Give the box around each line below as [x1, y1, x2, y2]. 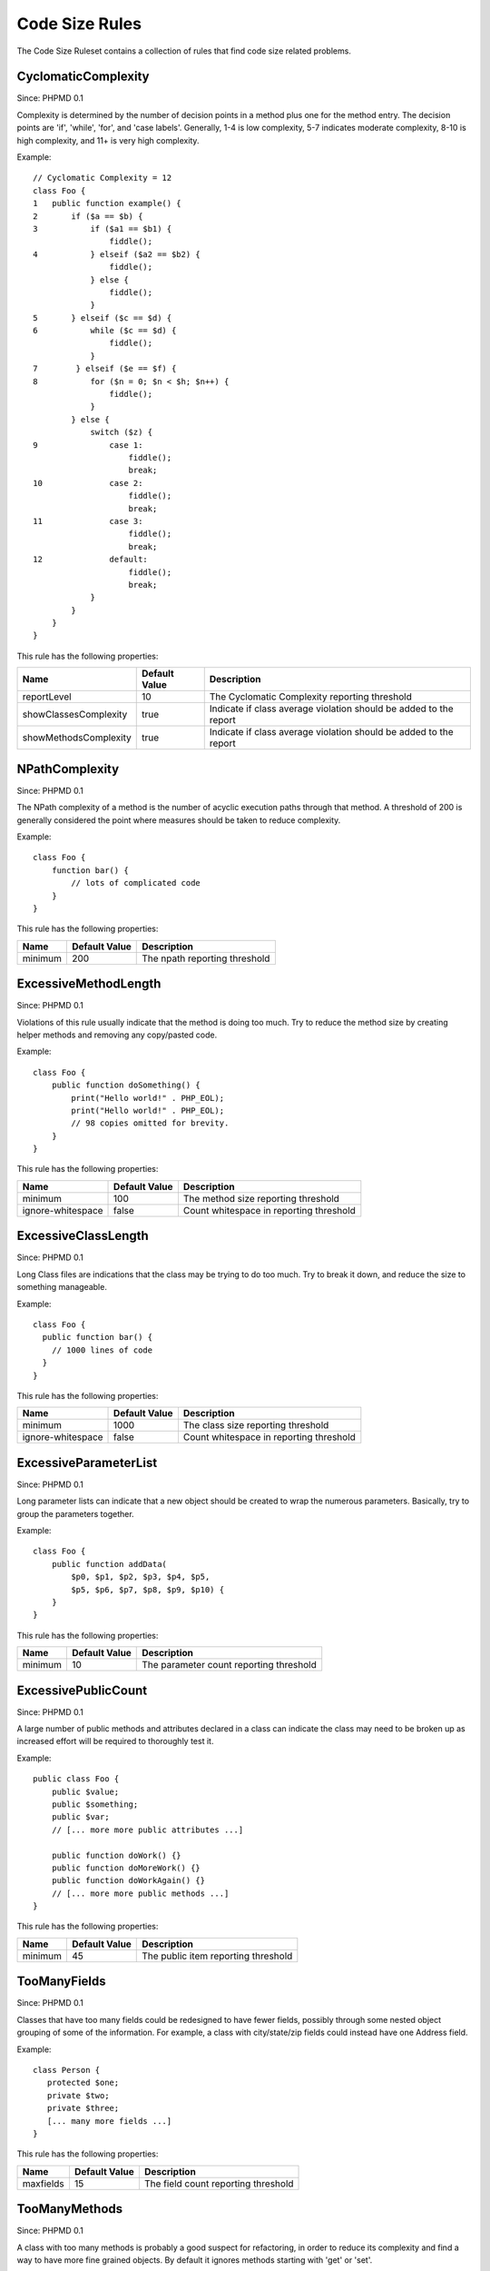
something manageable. [16, 1282, 108, 1293]
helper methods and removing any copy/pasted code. [16, 1029, 218, 1040]
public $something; [51, 1799, 139, 1810]
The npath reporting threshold [142, 952, 270, 965]
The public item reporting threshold [142, 1949, 293, 1962]
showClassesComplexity [22, 709, 128, 721]
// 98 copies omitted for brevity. [71, 1118, 230, 1128]
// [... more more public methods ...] [51, 1888, 230, 1899]
